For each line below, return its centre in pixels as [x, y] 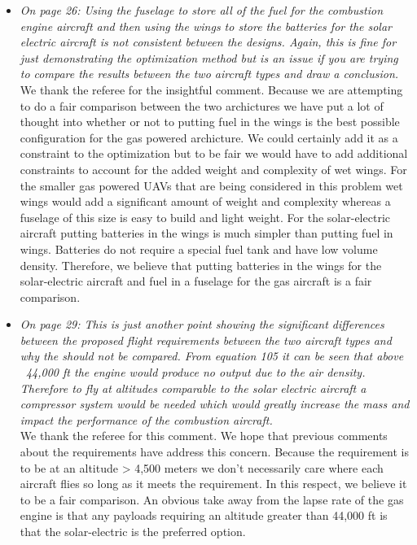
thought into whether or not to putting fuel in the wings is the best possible [210, 122]
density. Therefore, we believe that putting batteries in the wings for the [201, 265]
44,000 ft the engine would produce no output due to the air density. [195, 372]
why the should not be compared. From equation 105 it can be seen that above [212, 356]
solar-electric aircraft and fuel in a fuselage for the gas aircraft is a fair [196, 281]
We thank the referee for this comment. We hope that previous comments [204, 436]
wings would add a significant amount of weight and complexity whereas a [205, 201]
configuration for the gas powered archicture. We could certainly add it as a [209, 137]
